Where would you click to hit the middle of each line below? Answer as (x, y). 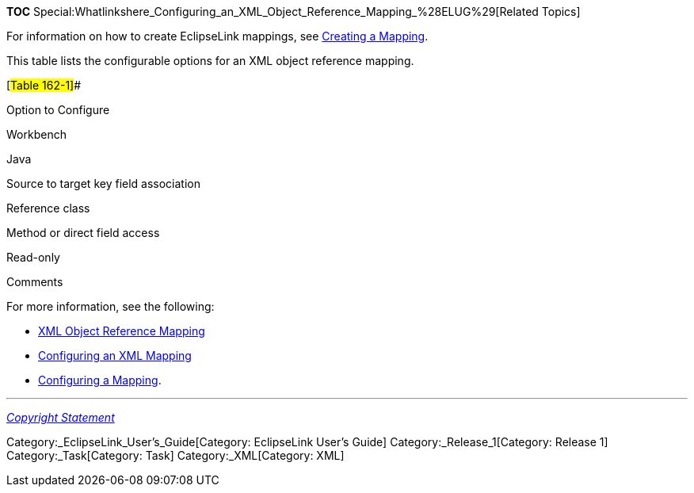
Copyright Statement (61, 417)
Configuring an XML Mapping (115, 355)
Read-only (33, 257)
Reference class (48, 208)
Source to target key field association (103, 183)
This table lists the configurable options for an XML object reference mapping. (210, 61)
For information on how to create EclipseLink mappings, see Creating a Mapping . (217, 36)
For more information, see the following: (111, 306)
